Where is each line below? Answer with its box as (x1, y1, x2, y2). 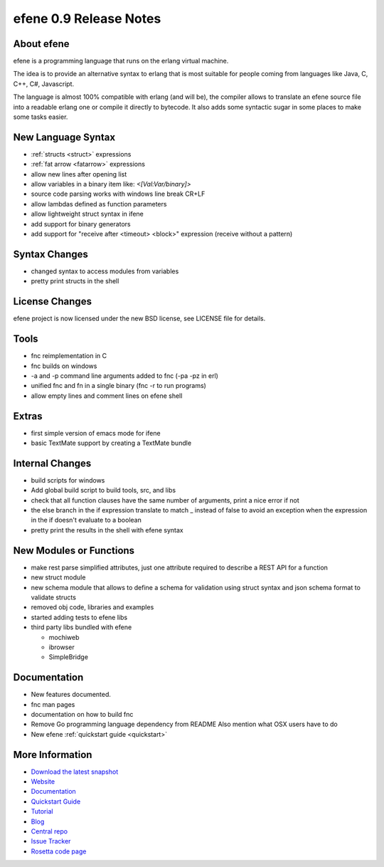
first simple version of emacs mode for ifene (31, 429, 161, 437)
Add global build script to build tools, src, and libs (31, 486, 176, 495)
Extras (13, 410, 43, 422)
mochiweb (48, 633, 80, 641)
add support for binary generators (31, 219, 131, 228)
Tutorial (31, 807, 53, 816)
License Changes (13, 295, 92, 308)
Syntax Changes (13, 248, 89, 260)
